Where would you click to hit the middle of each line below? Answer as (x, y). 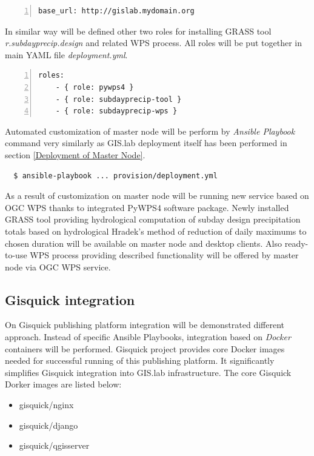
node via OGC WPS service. (58, 267)
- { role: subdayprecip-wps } (116, 111)
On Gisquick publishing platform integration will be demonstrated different (145, 325)
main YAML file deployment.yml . (66, 54)
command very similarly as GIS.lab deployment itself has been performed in (146, 143)
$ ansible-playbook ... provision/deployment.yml (115, 176)
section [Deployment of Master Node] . (75, 154)
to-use (16, 255)
